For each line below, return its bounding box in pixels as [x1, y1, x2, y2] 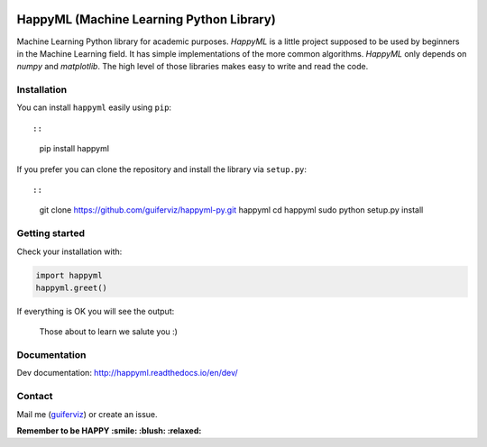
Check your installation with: [16, 246, 123, 257]
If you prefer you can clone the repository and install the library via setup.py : [16, 163, 307, 175]
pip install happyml [39, 143, 110, 154]
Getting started [16, 227, 86, 240]
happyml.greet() [35, 282, 108, 293]
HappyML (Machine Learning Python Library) [16, 12, 277, 27]
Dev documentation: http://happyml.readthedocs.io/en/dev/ [16, 368, 238, 379]
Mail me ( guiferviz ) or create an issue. [16, 408, 158, 419]
